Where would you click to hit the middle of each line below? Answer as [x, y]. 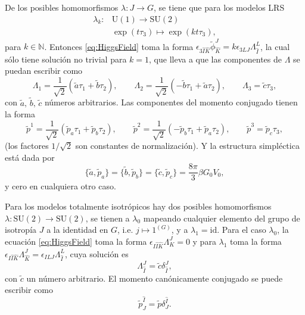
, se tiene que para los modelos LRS [219, 7]
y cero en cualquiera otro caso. [60, 186]
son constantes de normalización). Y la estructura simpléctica [187, 146]
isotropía [21, 230]
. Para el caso [242, 230]
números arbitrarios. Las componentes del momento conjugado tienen [171, 102]
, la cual [275, 46]
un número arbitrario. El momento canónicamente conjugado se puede [155, 278]
